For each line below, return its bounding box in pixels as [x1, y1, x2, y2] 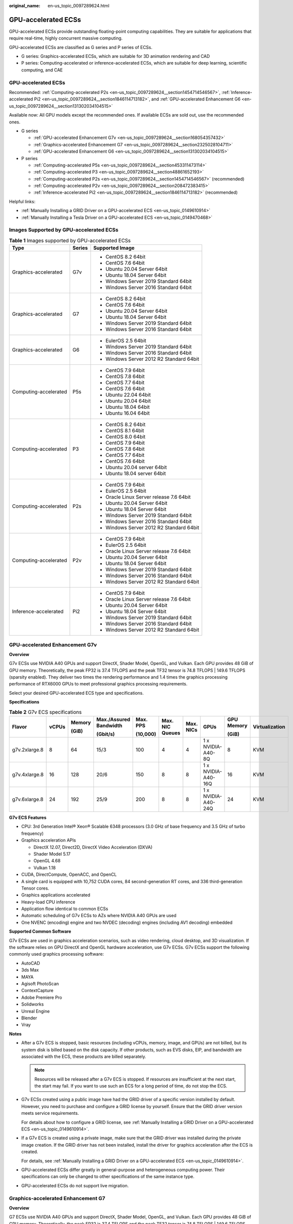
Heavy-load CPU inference [21, 899, 76, 905]
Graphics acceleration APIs [21, 837, 76, 843]
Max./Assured [96, 716, 131, 723]
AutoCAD [21, 960, 40, 966]
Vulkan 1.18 [33, 865, 56, 871]
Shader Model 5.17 [33, 851, 71, 857]
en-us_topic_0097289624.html [47, 3, 110, 8]
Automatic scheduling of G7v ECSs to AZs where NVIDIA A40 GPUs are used [21, 913, 177, 918]
